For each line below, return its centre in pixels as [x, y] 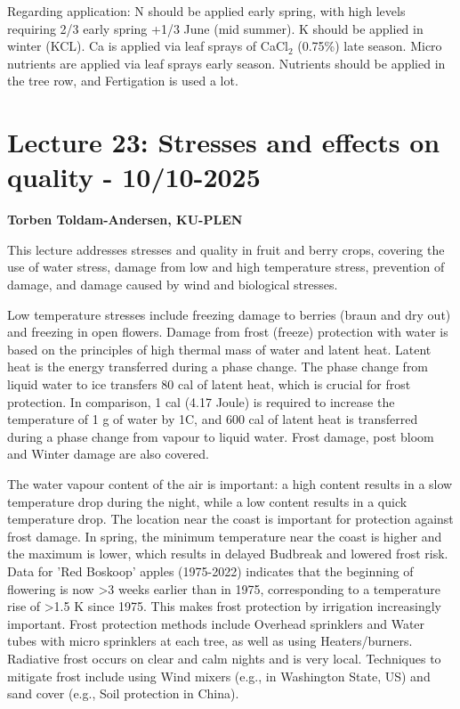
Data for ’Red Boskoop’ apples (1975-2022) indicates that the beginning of [210, 570]
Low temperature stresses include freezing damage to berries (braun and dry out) [229, 314]
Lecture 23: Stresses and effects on [224, 142]
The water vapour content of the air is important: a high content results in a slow [230, 484]
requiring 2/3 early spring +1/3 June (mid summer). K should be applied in [215, 28]
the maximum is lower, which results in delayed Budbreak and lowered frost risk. [228, 554]
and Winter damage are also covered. [108, 454]
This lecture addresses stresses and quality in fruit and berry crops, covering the [226, 249]
